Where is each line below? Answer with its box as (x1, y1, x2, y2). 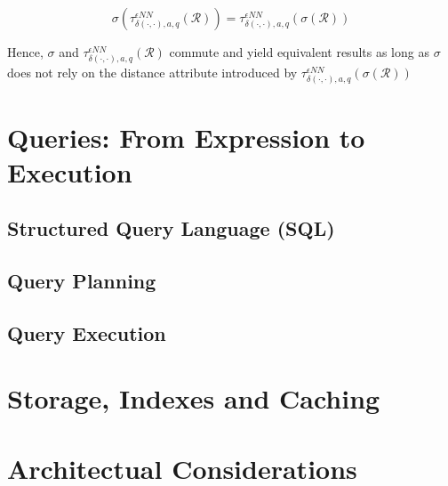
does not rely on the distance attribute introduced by (7, 63, 298, 82)
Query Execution (7, 319, 166, 346)
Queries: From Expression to (7, 118, 365, 155)
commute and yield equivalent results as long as (169, 43, 429, 61)
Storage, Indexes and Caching (7, 380, 380, 417)
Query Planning (7, 267, 156, 295)
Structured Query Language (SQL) (7, 215, 335, 242)
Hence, (7, 43, 44, 61)
